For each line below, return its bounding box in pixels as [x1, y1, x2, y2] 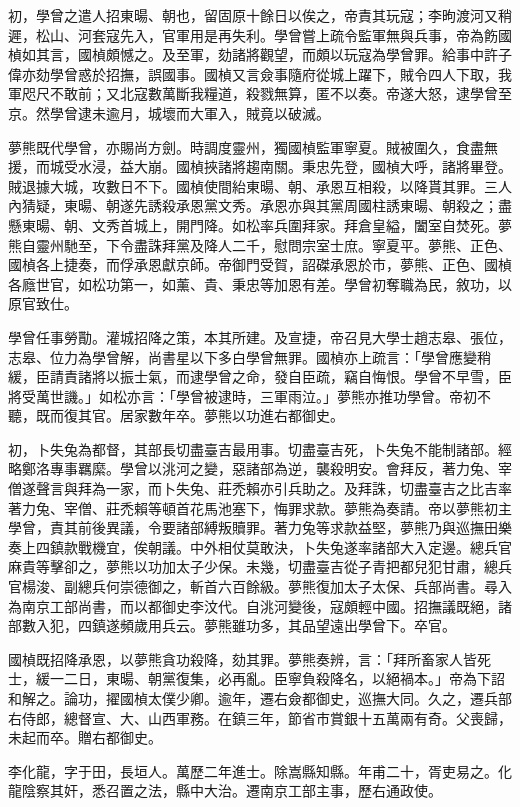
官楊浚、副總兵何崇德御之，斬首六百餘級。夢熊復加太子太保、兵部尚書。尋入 [8, 576, 512, 597]
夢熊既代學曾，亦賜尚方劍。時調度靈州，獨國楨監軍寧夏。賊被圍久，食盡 [8, 136, 484, 157]
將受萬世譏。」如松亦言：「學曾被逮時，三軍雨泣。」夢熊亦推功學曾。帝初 [8, 385, 477, 406]
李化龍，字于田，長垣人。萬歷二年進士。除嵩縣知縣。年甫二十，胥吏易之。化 [8, 760, 512, 781]
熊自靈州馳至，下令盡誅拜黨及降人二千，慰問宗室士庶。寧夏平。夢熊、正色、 [8, 234, 512, 255]
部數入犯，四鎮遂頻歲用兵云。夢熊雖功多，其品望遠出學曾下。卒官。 [8, 615, 456, 636]
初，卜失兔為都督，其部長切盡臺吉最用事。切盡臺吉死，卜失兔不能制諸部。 [8, 438, 498, 459]
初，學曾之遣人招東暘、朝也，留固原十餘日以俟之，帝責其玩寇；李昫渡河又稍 [8, 5, 512, 25]
